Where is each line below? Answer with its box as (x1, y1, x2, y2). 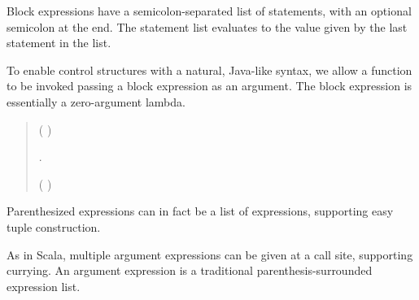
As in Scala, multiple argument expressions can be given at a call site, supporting (7, 246, 413, 263)
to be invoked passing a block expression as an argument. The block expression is (7, 77, 412, 94)
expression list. (7, 277, 81, 294)
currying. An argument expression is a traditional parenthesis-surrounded (7, 262, 373, 279)
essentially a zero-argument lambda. (7, 93, 185, 110)
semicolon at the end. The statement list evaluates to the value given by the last (7, 18, 408, 35)
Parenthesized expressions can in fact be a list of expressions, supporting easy (7, 202, 394, 220)
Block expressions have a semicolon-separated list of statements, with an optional (7, 2, 412, 19)
